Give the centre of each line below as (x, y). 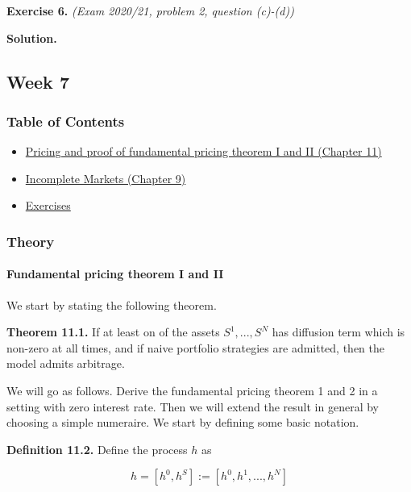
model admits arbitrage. (66, 363)
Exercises (48, 205)
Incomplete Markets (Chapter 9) (106, 178)
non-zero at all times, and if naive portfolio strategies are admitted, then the (195, 347)
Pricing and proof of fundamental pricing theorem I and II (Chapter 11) (203, 151)
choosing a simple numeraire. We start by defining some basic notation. (183, 422)
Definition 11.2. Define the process (97, 449)
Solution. (32, 38)
